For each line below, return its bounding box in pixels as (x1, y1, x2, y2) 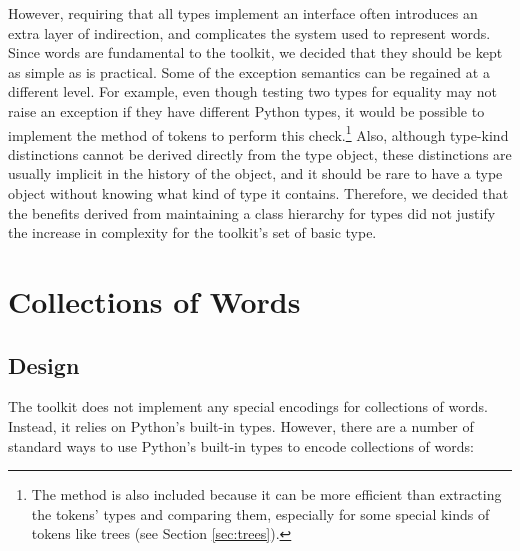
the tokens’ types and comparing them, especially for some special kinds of (31, 503, 490, 524)
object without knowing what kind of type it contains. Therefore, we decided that (8, 183, 509, 203)
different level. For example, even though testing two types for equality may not (8, 81, 497, 102)
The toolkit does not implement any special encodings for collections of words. (8, 396, 488, 417)
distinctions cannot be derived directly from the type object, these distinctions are (8, 143, 512, 164)
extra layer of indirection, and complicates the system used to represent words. (8, 22, 491, 43)
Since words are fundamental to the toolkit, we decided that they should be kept (8, 42, 503, 63)
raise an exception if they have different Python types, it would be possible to (8, 100, 485, 121)
